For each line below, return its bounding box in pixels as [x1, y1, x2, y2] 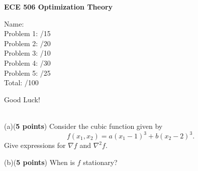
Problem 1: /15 [4, 28, 51, 39]
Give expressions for [4, 140, 66, 150]
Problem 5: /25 [4, 67, 51, 78]
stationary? [83, 156, 118, 167]
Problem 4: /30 [4, 57, 51, 68]
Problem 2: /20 [4, 38, 51, 48]
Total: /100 [4, 77, 39, 88]
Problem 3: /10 [4, 48, 51, 58]
